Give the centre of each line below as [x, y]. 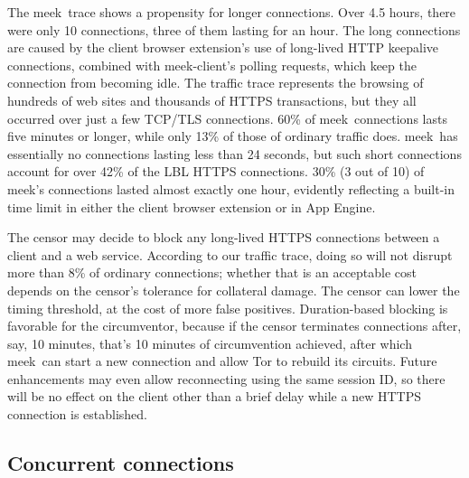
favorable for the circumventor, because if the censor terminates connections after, [234, 326]
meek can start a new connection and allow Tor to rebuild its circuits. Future [222, 361]
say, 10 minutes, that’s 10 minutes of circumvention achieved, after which [210, 343]
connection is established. [78, 414]
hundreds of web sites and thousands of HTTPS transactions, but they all [212, 100]
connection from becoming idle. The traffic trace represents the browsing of [216, 83]
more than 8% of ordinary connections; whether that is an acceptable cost [212, 272]
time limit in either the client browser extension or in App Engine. [192, 206]
